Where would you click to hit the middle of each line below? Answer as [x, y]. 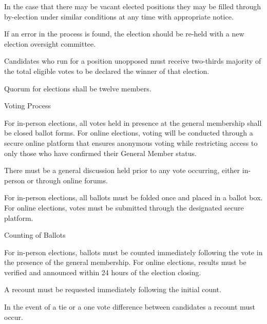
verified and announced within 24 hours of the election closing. [103, 272]
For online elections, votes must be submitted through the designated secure [124, 207]
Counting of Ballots [35, 235]
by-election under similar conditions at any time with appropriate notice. [119, 16]
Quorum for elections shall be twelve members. [78, 88]
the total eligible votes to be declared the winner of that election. [107, 71]
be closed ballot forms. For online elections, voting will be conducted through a [129, 133]
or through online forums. [67, 180]
